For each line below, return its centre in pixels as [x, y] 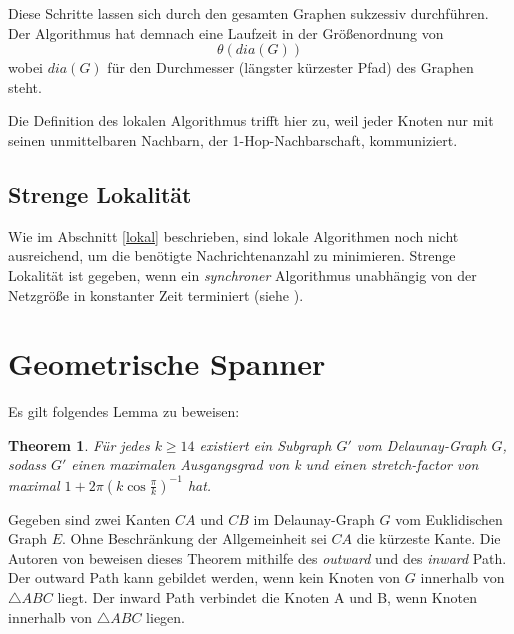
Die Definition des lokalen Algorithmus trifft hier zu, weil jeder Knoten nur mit [251, 120]
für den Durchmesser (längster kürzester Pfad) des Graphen [290, 67]
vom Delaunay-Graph [421, 444]
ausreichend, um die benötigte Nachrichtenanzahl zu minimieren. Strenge [232, 255]
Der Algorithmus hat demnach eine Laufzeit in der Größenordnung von [226, 32]
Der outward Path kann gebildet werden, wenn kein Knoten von [204, 577]
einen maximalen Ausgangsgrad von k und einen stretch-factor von [275, 464]
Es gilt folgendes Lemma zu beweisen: [124, 411]
